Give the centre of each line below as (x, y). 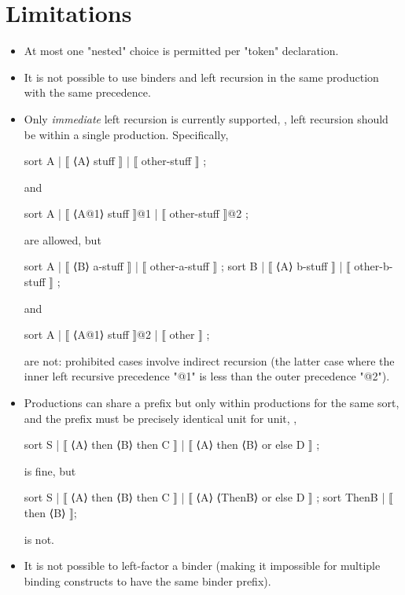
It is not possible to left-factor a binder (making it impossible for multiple (202, 566)
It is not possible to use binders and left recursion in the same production (201, 77)
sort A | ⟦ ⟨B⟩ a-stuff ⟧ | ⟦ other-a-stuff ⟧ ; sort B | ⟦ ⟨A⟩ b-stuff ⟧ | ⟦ (187, 266)
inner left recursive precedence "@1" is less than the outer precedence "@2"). (207, 376)
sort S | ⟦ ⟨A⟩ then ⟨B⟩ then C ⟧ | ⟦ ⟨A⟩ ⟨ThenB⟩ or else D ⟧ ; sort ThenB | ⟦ (208, 497)
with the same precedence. (87, 92)
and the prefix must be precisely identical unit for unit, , (160, 418)
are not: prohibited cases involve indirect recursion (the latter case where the (209, 360)
